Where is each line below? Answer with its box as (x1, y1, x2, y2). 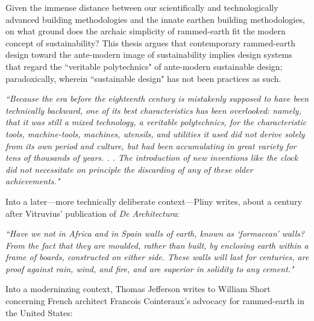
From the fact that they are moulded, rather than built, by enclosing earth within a (5, 238, 309, 251)
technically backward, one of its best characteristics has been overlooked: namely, (5, 104, 301, 116)
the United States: (5, 306, 73, 319)
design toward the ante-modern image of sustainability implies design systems (5, 48, 292, 61)
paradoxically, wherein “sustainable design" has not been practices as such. (5, 72, 281, 84)
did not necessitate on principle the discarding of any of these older (5, 163, 253, 175)
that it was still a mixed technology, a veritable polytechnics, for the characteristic (5, 116, 307, 128)
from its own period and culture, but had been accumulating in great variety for (5, 139, 297, 152)
